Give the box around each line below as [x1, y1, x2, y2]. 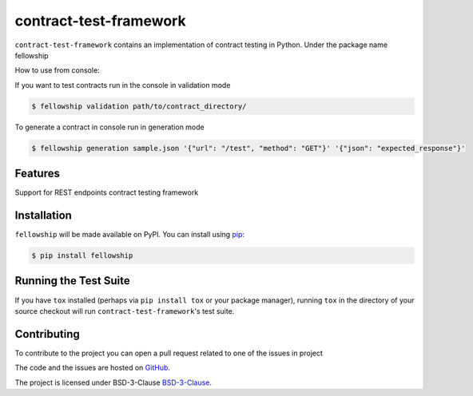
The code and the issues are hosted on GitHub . [14, 363, 171, 373]
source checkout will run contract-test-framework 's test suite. [14, 306, 235, 315]
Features [14, 167, 60, 180]
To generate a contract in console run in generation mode [14, 122, 205, 132]
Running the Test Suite [14, 274, 131, 287]
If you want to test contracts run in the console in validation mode [14, 80, 231, 89]
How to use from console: [14, 65, 100, 75]
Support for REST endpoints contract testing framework [14, 188, 199, 197]
